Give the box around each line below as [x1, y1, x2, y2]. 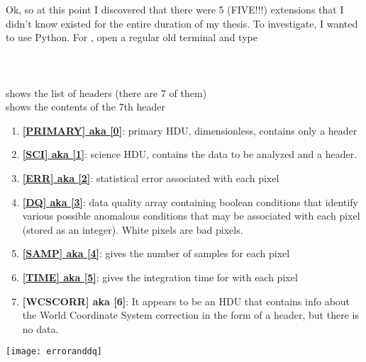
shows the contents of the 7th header [6, 99, 166, 114]
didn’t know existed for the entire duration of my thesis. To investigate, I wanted [6, 16, 358, 30]
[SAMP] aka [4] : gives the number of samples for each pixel [22, 246, 290, 261]
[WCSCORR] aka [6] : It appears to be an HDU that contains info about [22, 293, 350, 308]
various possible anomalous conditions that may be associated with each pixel [22, 208, 360, 223]
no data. [22, 321, 59, 336]
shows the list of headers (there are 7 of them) [6, 85, 207, 100]
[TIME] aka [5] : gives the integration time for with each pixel [22, 269, 298, 284]
